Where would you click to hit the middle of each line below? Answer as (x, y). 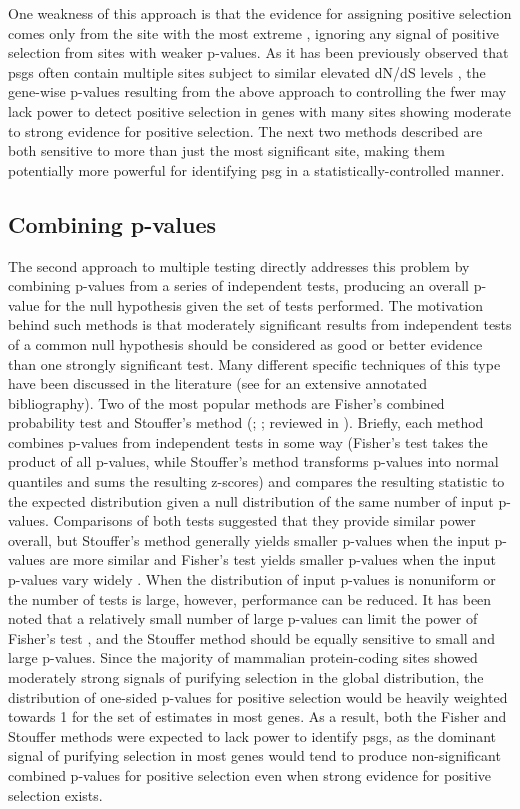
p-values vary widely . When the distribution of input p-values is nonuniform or (252, 579)
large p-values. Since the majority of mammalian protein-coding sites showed (243, 657)
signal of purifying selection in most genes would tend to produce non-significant (254, 755)
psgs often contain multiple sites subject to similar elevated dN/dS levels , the (247, 71)
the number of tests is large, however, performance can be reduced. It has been (250, 598)
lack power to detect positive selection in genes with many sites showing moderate (259, 110)
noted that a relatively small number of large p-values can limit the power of (243, 618)
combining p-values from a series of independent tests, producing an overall (238, 285)
